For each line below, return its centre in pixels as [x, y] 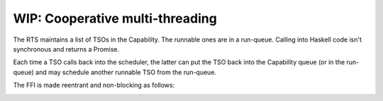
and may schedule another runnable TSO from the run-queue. [126, 72]
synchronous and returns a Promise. [66, 49]
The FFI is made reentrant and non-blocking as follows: [94, 85]
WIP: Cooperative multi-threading [115, 18]
